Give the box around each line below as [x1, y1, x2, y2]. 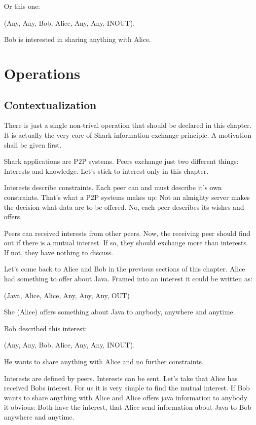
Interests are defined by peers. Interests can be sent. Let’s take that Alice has [4, 373, 238, 383]
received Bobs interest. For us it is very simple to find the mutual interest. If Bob [4, 383, 250, 393]
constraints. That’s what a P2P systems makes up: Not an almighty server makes [4, 192, 250, 202]
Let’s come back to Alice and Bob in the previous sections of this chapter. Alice [4, 264, 245, 274]
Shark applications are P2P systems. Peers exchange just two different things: [4, 156, 239, 166]
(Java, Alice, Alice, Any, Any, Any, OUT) [4, 290, 130, 300]
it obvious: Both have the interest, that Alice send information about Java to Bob [4, 402, 252, 412]
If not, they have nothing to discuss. [4, 247, 113, 257]
